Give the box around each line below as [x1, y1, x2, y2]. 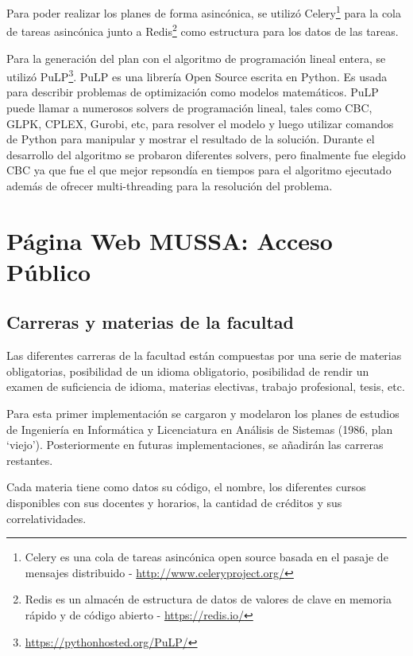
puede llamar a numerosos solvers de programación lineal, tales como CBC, [6, 99, 372, 115]
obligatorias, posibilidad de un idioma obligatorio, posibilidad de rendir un [6, 362, 369, 379]
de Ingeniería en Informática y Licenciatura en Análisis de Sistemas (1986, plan [6, 420, 393, 437]
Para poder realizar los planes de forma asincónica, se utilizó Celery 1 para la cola [6, 2, 401, 21]
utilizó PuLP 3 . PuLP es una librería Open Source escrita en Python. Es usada [6, 66, 388, 84]
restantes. [6, 451, 53, 468]
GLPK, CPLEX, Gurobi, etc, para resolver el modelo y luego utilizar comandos [6, 115, 394, 131]
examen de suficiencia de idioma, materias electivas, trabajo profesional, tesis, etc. [6, 378, 405, 395]
